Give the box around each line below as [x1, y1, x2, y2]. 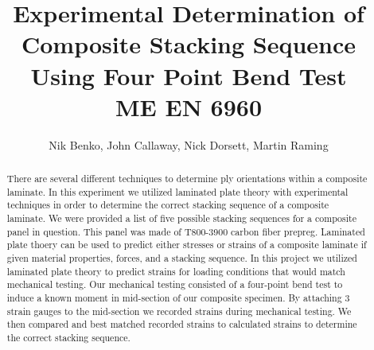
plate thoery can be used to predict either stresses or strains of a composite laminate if [6, 238, 367, 251]
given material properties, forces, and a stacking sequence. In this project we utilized [6, 251, 357, 265]
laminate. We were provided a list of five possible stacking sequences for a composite [6, 212, 356, 225]
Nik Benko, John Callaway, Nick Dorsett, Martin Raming [49, 136, 329, 153]
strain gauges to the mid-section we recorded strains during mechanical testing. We [6, 304, 352, 317]
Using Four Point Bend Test [30, 59, 347, 91]
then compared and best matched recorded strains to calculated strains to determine [6, 317, 357, 331]
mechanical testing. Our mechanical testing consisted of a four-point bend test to [6, 278, 343, 291]
